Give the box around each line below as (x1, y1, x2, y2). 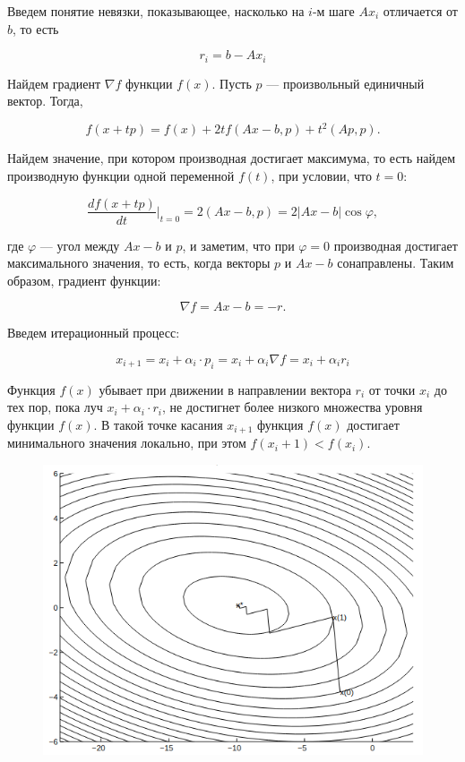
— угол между (39, 235, 120, 254)
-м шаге (312, 2, 355, 20)
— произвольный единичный (266, 73, 425, 92)
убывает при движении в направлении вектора (99, 380, 351, 398)
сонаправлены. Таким (337, 253, 454, 272)
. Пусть (211, 73, 252, 92)
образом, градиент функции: (7, 270, 161, 289)
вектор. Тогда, (7, 91, 83, 110)
